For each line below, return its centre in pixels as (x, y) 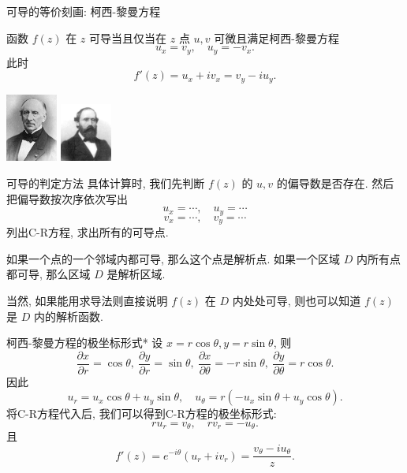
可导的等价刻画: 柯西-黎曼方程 (84, 11)
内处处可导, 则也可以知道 (297, 300)
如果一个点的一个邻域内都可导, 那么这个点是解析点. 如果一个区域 (174, 258)
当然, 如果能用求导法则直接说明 (87, 300)
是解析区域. (136, 274)
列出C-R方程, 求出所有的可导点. (88, 232)
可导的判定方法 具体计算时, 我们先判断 (106, 183)
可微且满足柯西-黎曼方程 (276, 37)
